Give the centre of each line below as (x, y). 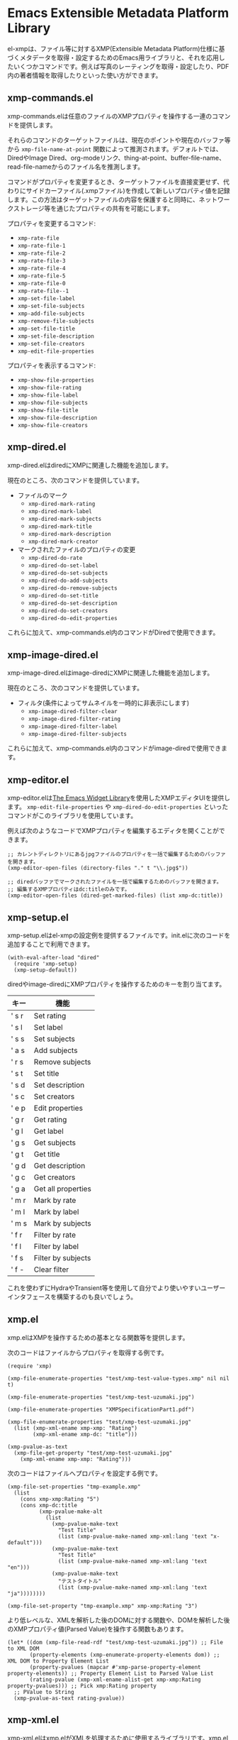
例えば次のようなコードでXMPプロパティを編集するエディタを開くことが (113, 831)
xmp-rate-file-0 (41, 283)
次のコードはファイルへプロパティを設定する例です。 (84, 1473)
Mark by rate (55, 1200)
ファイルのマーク (42, 495)
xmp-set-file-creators (51, 343)
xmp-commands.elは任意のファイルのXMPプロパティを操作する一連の (110, 116)
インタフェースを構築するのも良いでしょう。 (72, 1297)
